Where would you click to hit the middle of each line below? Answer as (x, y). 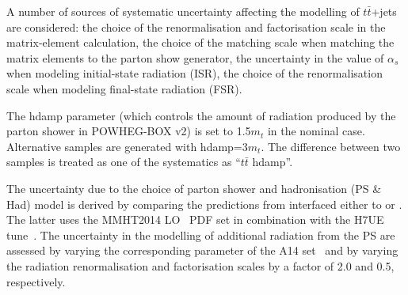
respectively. (36, 281)
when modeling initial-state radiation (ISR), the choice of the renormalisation (194, 73)
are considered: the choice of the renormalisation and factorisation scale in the (196, 26)
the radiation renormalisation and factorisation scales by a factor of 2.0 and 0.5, (200, 265)
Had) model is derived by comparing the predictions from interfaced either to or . (204, 204)
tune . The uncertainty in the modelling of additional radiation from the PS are (201, 234)
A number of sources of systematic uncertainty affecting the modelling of (183, 11)
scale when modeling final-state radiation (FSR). (124, 88)
